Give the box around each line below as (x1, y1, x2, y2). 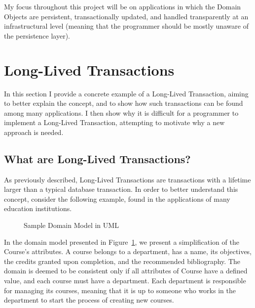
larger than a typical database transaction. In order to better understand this (4, 184, 238, 194)
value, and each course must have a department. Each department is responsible (4, 275, 246, 286)
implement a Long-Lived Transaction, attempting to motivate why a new (4, 117, 225, 128)
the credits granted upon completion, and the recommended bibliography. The (4, 256, 240, 266)
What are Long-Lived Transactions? (4, 151, 191, 166)
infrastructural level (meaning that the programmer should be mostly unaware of (4, 21, 249, 31)
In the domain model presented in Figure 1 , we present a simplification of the (4, 236, 239, 247)
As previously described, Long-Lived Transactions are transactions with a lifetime (4, 174, 251, 184)
